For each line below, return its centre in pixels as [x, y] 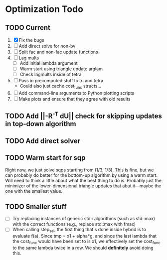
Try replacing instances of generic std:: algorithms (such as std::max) [84, 219]
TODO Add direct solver [43, 141]
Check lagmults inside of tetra [51, 74]
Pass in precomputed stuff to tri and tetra [61, 81]
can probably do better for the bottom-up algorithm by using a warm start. [82, 175]
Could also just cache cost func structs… [60, 87]
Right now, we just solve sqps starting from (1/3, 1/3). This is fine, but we [80, 170]
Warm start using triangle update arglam [61, 69]
